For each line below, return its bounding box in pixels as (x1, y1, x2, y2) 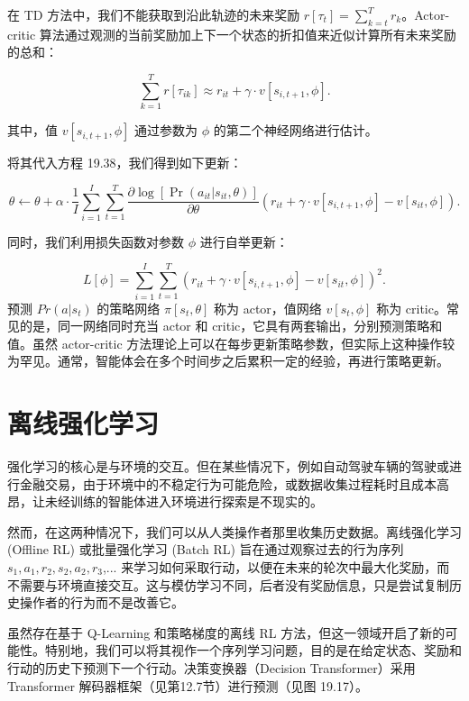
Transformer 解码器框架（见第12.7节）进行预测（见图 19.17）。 (7, 676, 368, 695)
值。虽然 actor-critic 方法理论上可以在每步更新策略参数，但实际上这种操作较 (7, 333, 455, 352)
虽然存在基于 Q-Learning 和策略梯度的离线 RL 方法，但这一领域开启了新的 (7, 623, 446, 642)
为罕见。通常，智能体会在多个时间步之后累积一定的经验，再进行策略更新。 (7, 351, 449, 370)
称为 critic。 (376, 298, 446, 317)
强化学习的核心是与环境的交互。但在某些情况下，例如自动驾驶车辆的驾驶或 (7, 457, 449, 476)
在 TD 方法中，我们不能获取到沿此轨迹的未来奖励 (7, 5, 300, 23)
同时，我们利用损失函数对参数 (7, 232, 184, 250)
